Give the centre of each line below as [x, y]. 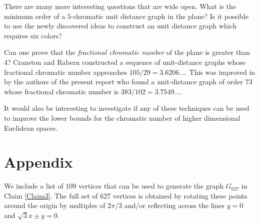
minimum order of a [35, 16]
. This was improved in [220, 72]
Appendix [38, 162]
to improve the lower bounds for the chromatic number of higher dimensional [122, 117]
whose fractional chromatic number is [61, 91]
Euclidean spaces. [31, 127]
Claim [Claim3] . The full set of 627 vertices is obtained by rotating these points [126, 195]
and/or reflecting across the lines [174, 205]
